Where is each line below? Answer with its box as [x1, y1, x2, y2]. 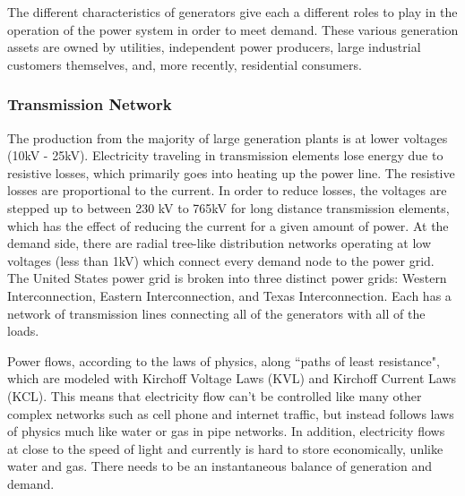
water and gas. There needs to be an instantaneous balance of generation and [7, 457, 433, 475]
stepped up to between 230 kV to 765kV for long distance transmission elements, [7, 198, 450, 217]
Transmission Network [7, 93, 172, 115]
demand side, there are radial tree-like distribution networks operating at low [7, 234, 432, 252]
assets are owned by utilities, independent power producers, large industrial [7, 38, 421, 56]
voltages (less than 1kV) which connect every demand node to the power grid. [7, 251, 435, 269]
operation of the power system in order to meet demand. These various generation [7, 20, 459, 38]
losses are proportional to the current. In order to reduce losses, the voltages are [7, 181, 447, 200]
